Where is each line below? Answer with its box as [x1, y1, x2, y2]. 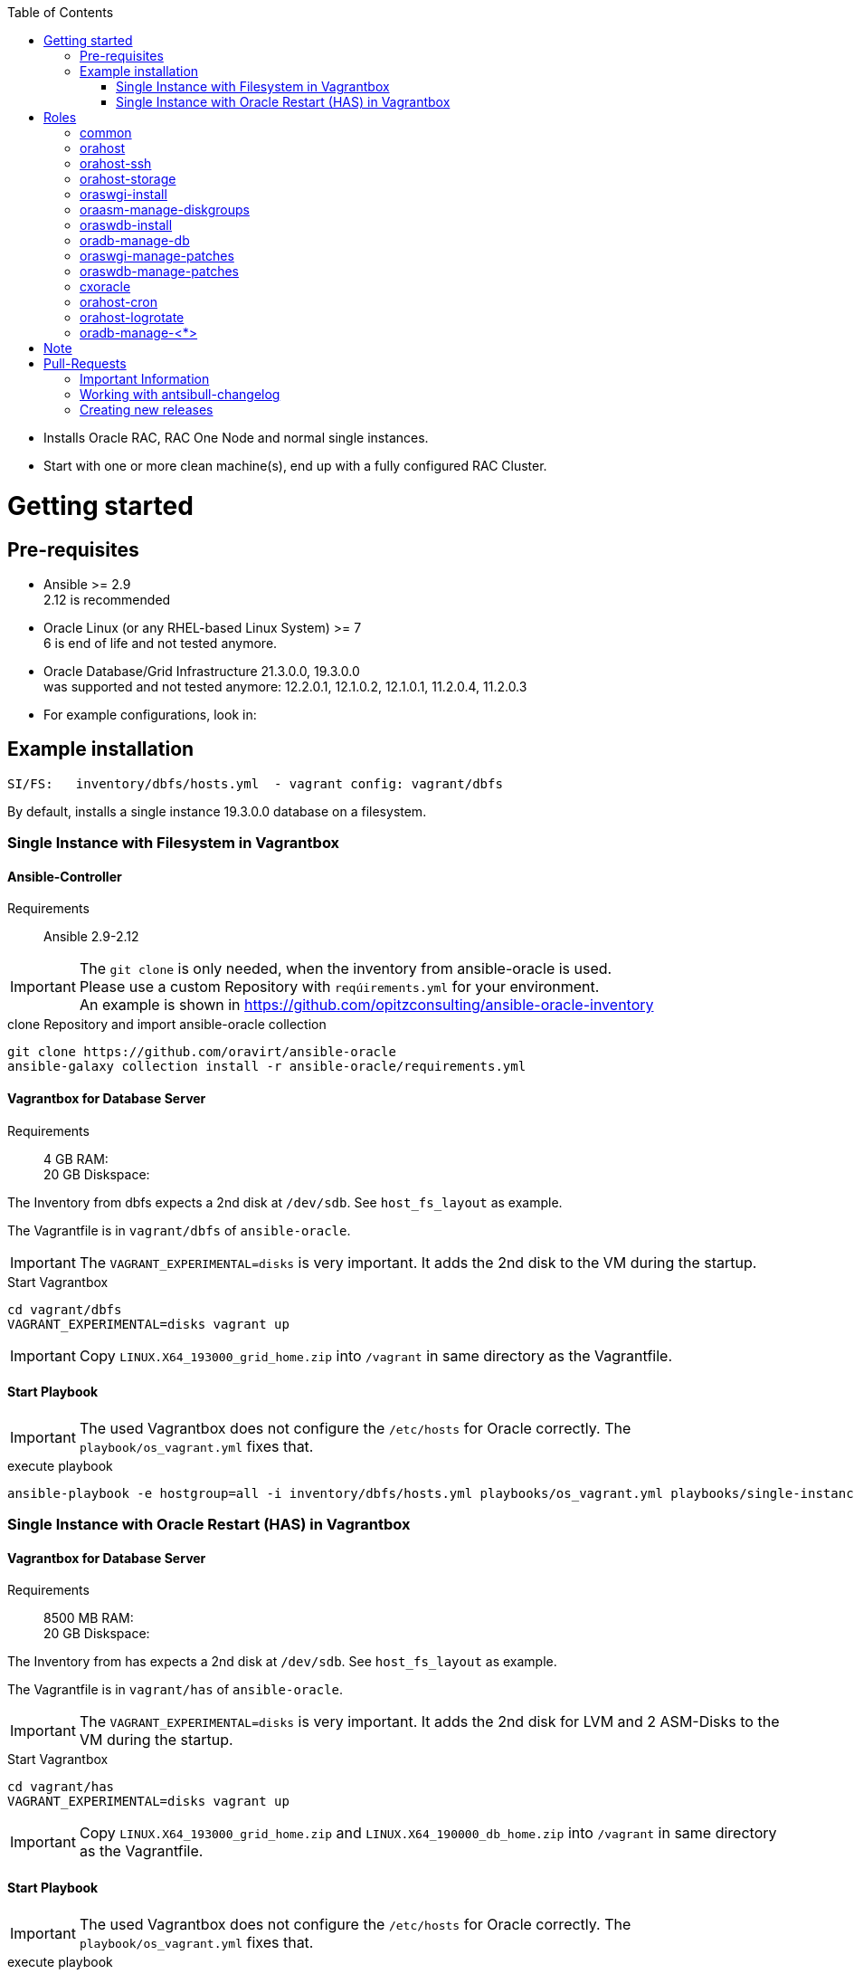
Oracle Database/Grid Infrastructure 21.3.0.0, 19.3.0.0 [43, 663, 360, 679]
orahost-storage [80, 171, 176, 186]
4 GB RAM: [43, 1150, 109, 1167]
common [80, 125, 132, 140]
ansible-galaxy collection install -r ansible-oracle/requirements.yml [7, 1059, 527, 1074]
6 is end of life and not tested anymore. [43, 634, 278, 651]
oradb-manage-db [80, 233, 190, 248]
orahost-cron [80, 294, 158, 310]
